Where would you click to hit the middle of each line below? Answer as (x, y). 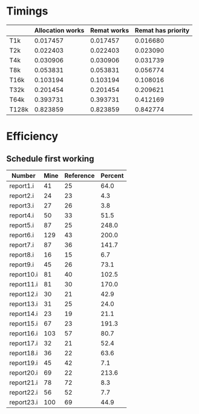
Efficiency (32, 136)
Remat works (110, 30)
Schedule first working (50, 159)
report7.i (22, 245)
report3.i (22, 205)
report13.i (24, 304)
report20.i (24, 372)
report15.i (24, 323)
